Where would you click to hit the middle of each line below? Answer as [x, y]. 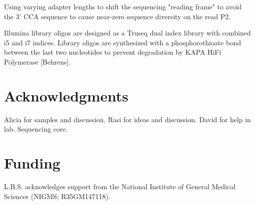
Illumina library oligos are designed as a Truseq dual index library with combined [127, 33]
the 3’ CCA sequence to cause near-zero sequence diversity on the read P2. [117, 16]
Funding [32, 163]
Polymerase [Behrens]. [37, 61]
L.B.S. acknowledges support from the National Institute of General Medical [120, 186]
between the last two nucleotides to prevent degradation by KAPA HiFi [113, 52]
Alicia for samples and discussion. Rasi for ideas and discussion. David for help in [127, 119]
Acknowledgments [66, 95]
